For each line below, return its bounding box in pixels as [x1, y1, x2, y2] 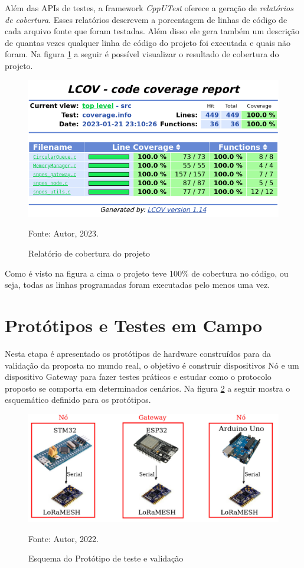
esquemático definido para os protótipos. [5, 393, 151, 406]
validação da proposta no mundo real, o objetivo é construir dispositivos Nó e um [5, 359, 299, 371]
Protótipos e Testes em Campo [5, 313, 263, 337]
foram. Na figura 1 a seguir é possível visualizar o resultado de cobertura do [5, 48, 279, 60]
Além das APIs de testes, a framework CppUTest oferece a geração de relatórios [5, 2, 293, 14]
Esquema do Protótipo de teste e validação [28, 552, 184, 564]
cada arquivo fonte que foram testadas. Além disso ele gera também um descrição [5, 25, 300, 37]
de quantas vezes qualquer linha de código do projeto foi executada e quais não [5, 36, 291, 48]
